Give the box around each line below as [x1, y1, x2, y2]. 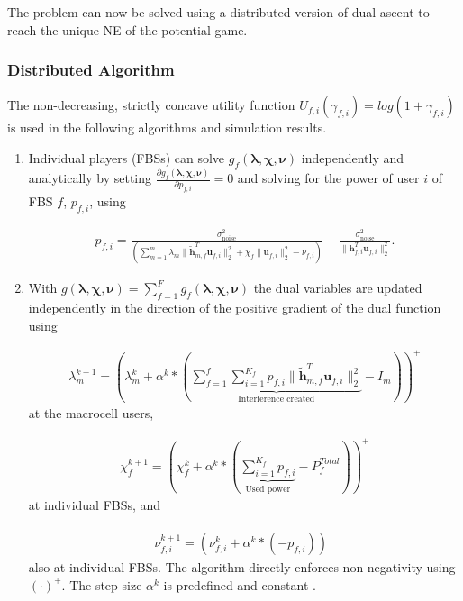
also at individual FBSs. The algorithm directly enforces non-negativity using [28, 558, 456, 577]
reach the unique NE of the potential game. [7, 20, 248, 39]
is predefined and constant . [163, 575, 316, 594]
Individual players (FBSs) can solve [28, 149, 225, 167]
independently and [301, 149, 404, 167]
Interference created [238, 394, 315, 404]
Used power [245, 484, 291, 494]
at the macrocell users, [28, 404, 154, 423]
